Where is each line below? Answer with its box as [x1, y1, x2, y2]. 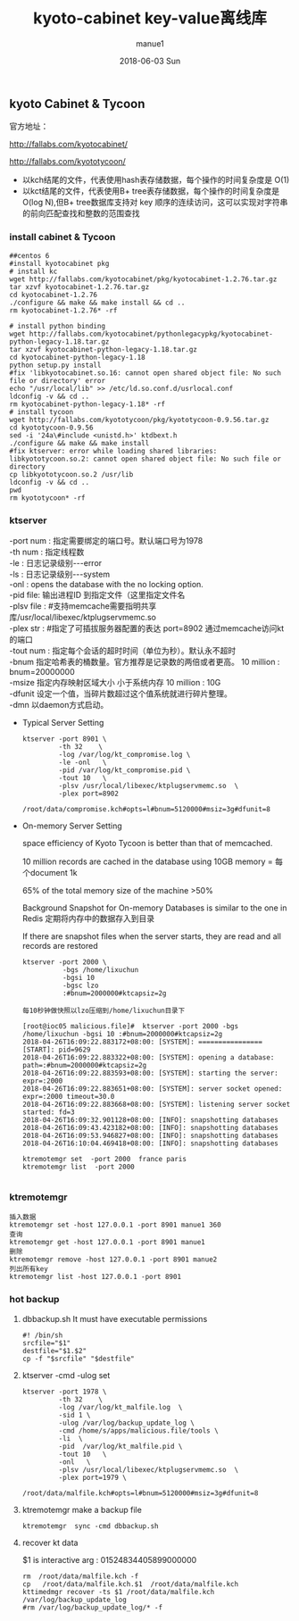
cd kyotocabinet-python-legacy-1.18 [9, 353, 145, 362]
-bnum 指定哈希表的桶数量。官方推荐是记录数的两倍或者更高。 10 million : [9, 656, 280, 667]
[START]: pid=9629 [21, 1045, 91, 1054]
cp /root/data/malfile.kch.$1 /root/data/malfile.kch [21, 1579, 239, 1589]
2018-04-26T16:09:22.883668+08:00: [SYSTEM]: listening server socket [21, 1100, 291, 1109]
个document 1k [21, 867, 78, 877]
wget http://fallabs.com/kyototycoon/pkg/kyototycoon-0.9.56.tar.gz [9, 415, 270, 424]
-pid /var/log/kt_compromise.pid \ [58, 765, 191, 775]
